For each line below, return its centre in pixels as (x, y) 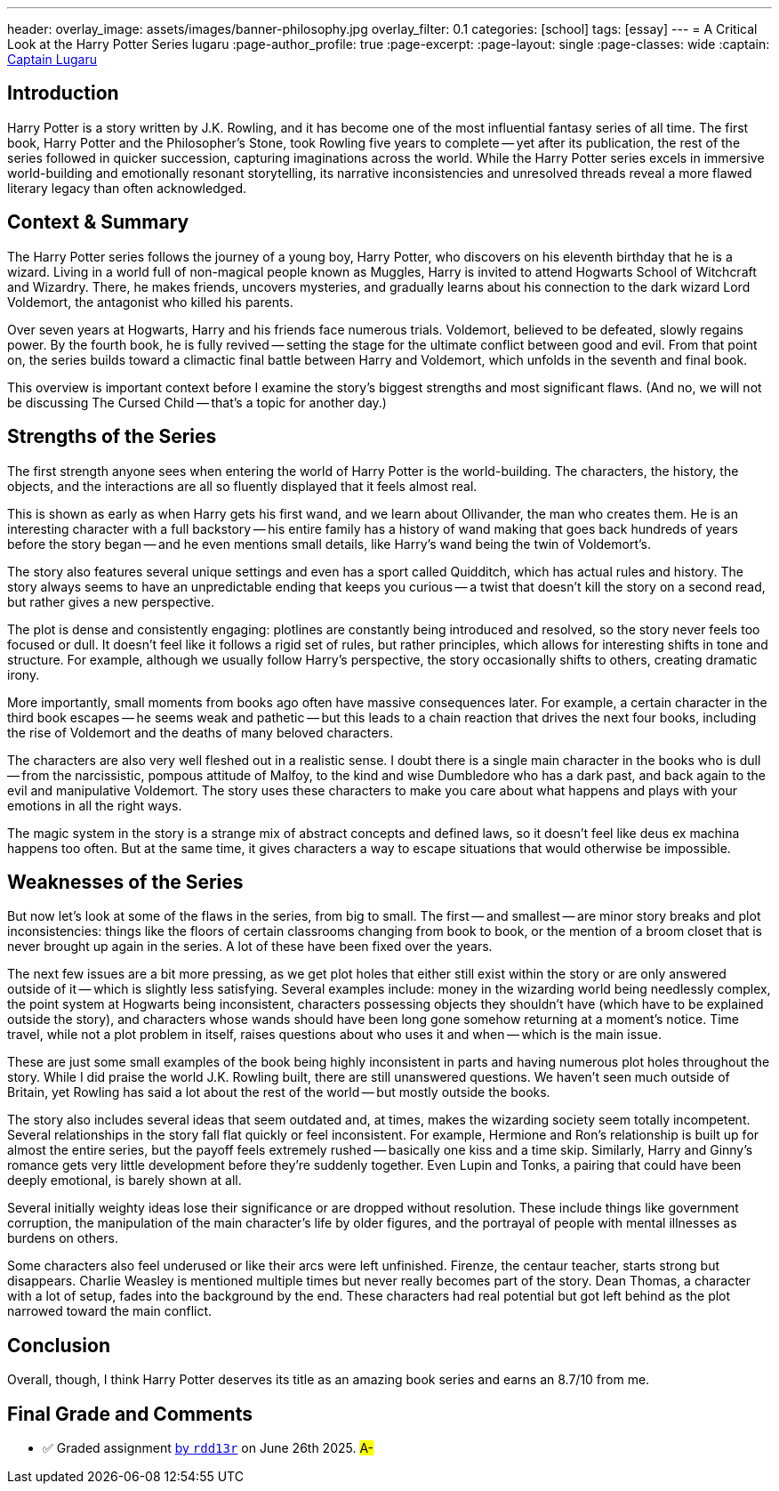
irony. (24, 674)
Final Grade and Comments (130, 1414)
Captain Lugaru (52, 59)
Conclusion (59, 1345)
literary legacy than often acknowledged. (127, 188)
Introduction (63, 93)
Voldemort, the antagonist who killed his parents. (150, 302)
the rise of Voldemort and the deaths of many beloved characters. (200, 732)
